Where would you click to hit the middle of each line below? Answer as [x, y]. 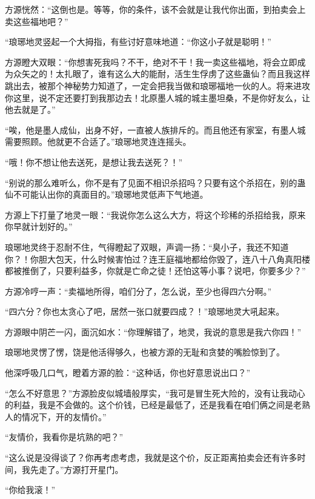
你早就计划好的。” [39, 226]
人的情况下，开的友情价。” [56, 416]
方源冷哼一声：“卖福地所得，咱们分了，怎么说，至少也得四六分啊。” [138, 291]
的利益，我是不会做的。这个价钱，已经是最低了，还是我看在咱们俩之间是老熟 [157, 405]
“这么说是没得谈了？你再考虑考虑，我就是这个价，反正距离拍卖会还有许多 [151, 457]
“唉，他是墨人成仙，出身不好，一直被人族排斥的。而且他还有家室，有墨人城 [155, 129]
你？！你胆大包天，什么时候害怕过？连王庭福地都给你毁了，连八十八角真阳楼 [157, 259]
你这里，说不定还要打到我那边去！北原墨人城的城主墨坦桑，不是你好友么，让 [157, 97]
